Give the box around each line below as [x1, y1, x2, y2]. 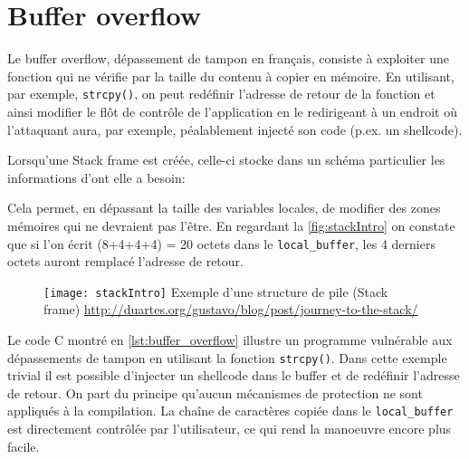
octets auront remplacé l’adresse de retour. [7, 252, 244, 271]
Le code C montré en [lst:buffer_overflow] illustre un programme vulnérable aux [7, 330, 453, 349]
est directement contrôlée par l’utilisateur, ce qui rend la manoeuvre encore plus [7, 419, 452, 438]
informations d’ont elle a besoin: [7, 167, 186, 186]
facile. [7, 436, 40, 455]
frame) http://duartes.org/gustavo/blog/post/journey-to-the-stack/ [43, 300, 418, 319]
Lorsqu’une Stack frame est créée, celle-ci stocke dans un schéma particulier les [7, 150, 445, 169]
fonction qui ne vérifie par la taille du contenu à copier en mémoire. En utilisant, [7, 66, 455, 85]
